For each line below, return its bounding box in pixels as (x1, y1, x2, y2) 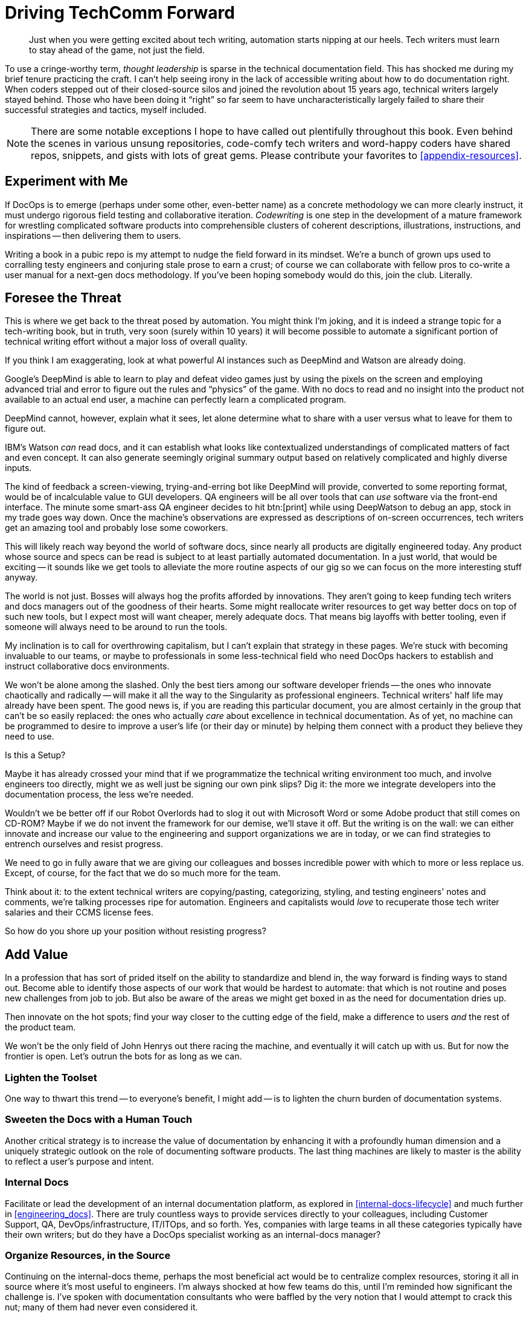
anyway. (5, 572, 38, 583)
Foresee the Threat (5, 290, 121, 306)
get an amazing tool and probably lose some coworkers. (5, 522, 228, 533)
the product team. (5, 1022, 76, 1033)
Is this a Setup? (5, 750, 66, 761)
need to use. (5, 731, 54, 742)
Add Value (5, 946, 68, 962)
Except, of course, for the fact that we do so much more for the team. (5, 868, 281, 879)
